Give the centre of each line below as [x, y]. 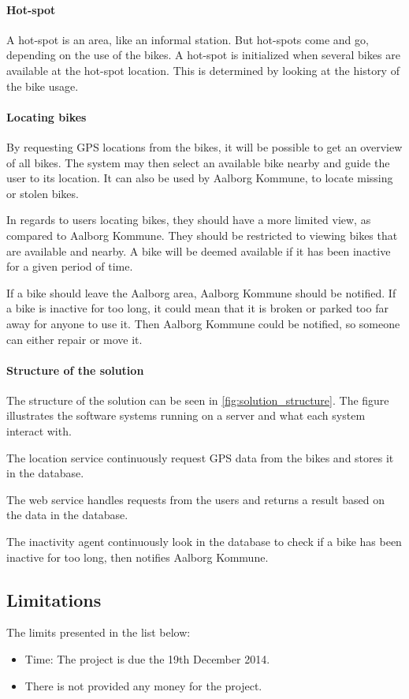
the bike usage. [43, 86]
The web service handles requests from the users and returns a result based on [196, 499]
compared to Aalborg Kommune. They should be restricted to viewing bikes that [202, 235]
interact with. [39, 431]
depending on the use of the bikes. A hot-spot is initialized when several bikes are [203, 55]
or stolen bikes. [43, 193]
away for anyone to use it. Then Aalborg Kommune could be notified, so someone [203, 323]
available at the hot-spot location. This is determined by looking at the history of [203, 70]
